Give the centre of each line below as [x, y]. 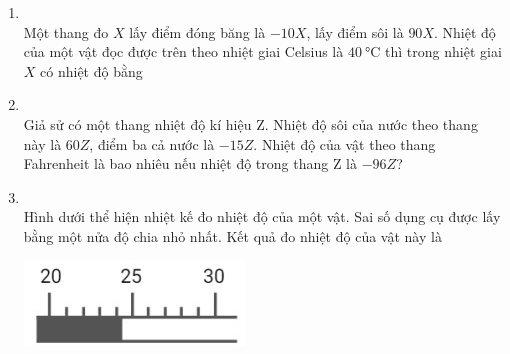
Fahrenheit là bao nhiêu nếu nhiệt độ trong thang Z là [190, 163]
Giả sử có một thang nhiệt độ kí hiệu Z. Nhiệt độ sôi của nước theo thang [250, 123]
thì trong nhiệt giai [443, 51]
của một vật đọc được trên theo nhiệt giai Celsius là [183, 51]
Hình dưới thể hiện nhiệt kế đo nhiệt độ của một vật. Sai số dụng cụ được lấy [262, 216]
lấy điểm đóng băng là [197, 31]
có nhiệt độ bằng [91, 70]
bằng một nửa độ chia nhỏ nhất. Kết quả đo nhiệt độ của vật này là [232, 235]
